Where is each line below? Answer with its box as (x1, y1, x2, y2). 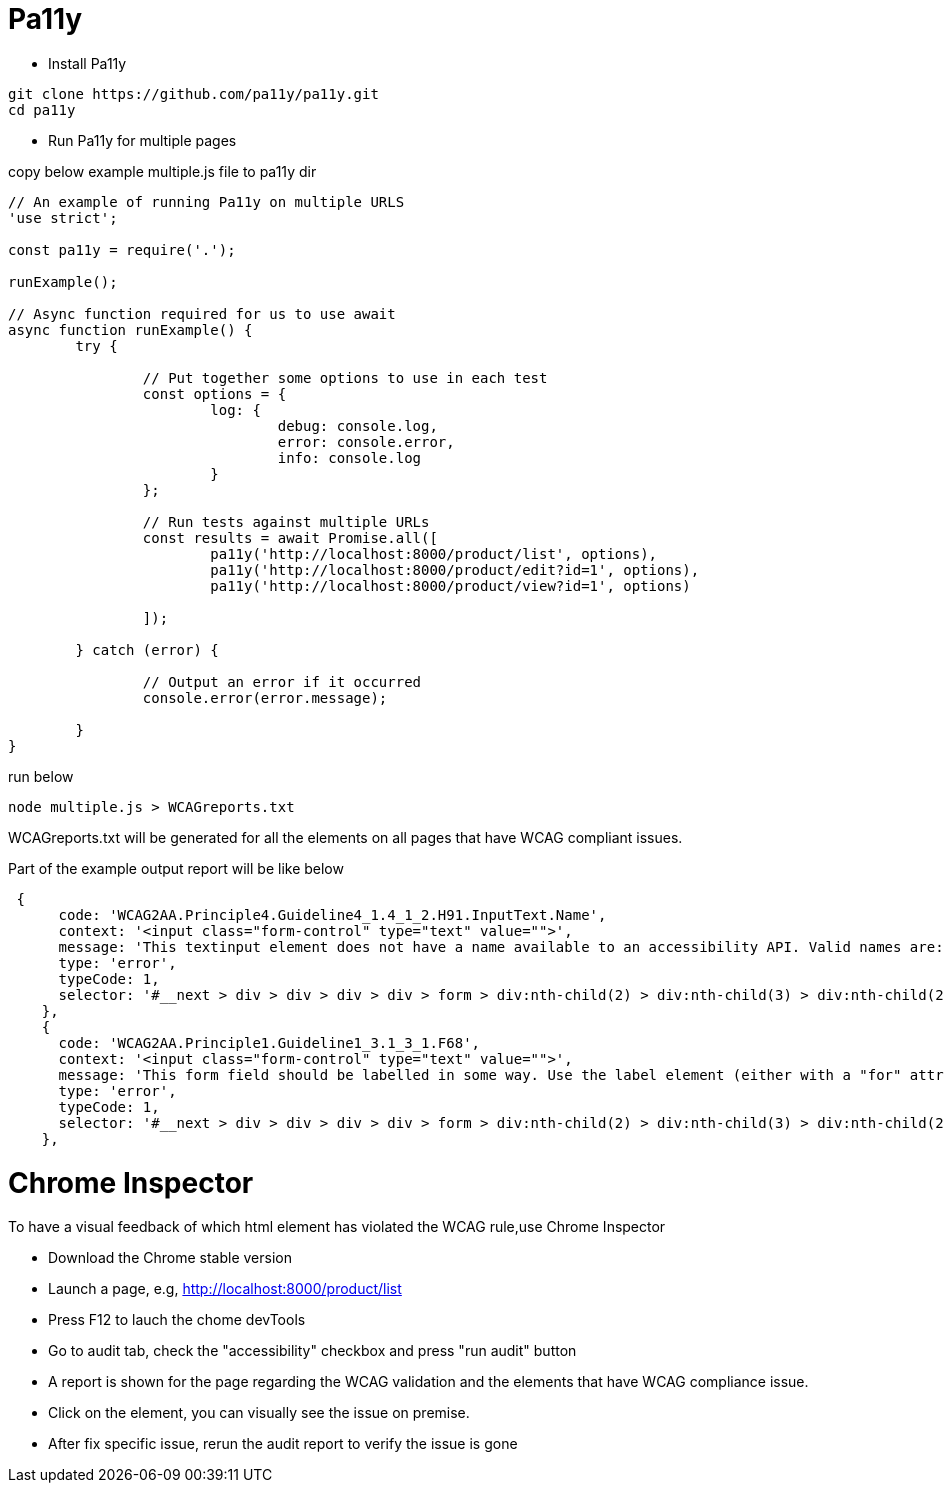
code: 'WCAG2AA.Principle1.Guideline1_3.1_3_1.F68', (58, 1034, 481, 1051)
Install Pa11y (48, 54, 127, 72)
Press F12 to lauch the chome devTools (48, 1311, 306, 1329)
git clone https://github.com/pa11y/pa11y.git (8, 85, 379, 102)
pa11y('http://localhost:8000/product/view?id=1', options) (210, 577, 691, 594)
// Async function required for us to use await (8, 305, 396, 322)
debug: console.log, (277, 417, 438, 434)
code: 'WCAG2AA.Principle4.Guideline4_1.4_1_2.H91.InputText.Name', (58, 906, 607, 923)
